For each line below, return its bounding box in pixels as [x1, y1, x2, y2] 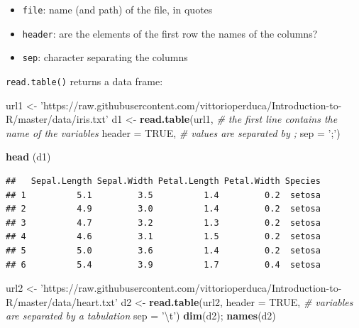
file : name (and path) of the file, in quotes [22, 2, 213, 16]
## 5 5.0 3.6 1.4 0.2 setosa [6, 245, 321, 256]
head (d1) [6, 149, 51, 164]
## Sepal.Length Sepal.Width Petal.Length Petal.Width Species [6, 176, 321, 186]
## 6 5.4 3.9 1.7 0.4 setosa [6, 259, 321, 270]
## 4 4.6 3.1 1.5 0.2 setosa [6, 231, 321, 242]
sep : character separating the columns [22, 50, 188, 65]
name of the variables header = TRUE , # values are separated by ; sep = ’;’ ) [6, 125, 341, 140]
